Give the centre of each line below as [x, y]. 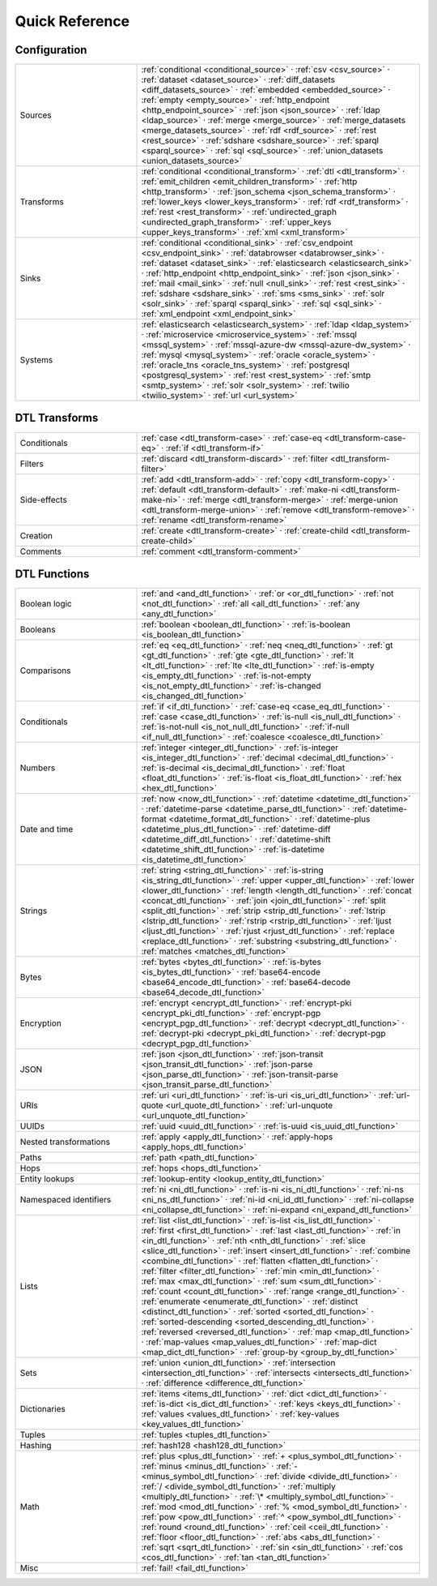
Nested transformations [65, 1142]
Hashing [36, 1446]
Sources [36, 115]
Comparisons [45, 671]
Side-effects [44, 499]
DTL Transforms [57, 418]
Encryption [41, 1023]
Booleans [38, 630]
